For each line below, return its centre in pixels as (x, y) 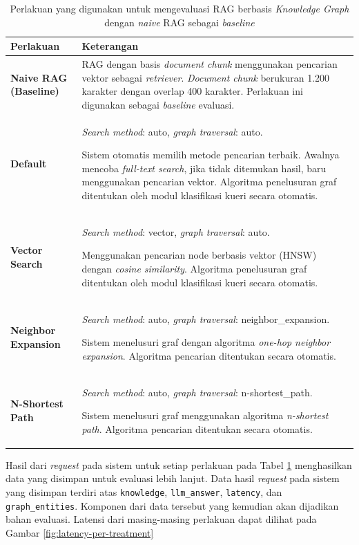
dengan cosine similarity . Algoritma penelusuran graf (194, 269)
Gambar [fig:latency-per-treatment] (80, 532)
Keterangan (110, 46)
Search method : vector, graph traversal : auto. (176, 231)
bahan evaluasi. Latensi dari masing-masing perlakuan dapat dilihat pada (161, 519)
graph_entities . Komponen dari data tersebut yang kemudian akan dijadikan (172, 505)
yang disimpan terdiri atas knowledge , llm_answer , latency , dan (144, 492)
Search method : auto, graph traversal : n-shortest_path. (197, 392)
